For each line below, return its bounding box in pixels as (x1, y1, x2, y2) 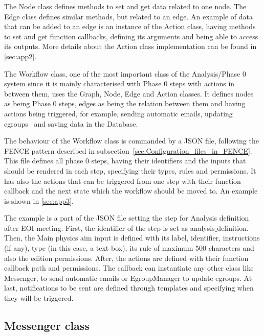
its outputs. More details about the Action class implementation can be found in (4, 41, 257, 52)
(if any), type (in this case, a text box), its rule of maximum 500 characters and (4, 243, 254, 253)
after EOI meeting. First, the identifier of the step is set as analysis (4, 222, 215, 233)
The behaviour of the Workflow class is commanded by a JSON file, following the (4, 135, 259, 146)
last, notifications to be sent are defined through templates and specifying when (4, 282, 254, 293)
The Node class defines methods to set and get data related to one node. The (4, 1, 247, 11)
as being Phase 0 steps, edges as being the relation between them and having (4, 98, 246, 109)
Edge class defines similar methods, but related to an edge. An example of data (4, 11, 253, 21)
